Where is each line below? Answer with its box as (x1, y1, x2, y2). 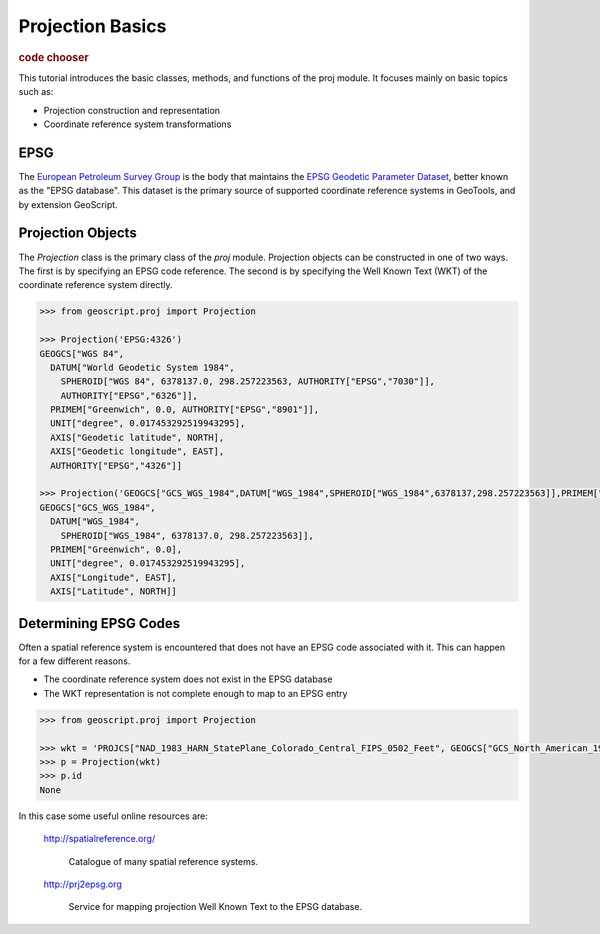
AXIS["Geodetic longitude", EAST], (50, 446, 225, 457)
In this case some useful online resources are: (18, 810, 209, 822)
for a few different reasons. (18, 655, 131, 667)
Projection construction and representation (43, 104, 220, 116)
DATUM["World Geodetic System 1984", (50, 361, 235, 373)
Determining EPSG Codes (18, 615, 181, 632)
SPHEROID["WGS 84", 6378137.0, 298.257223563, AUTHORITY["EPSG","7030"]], (60, 376, 435, 387)
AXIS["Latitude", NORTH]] (50, 586, 177, 597)
